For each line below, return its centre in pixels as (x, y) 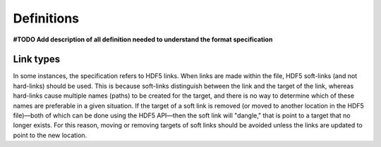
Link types (37, 59)
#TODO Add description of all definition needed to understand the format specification (143, 39)
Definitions (46, 18)
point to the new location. (50, 135)
